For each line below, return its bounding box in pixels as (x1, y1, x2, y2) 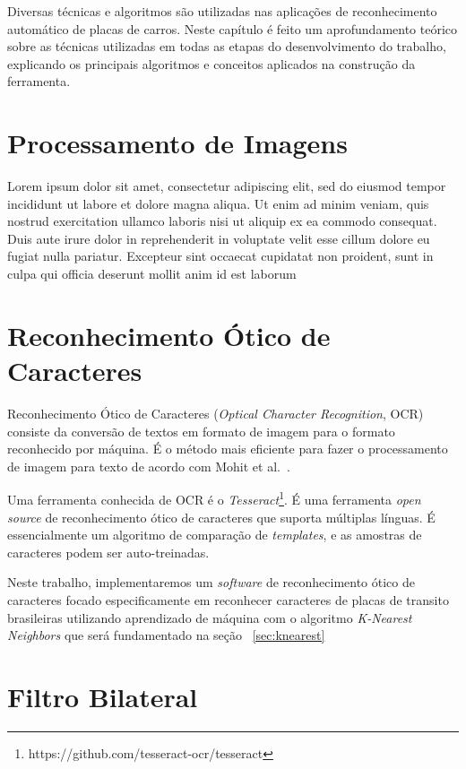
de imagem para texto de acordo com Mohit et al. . (7, 456, 290, 475)
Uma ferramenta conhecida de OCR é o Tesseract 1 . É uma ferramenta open (7, 488, 421, 508)
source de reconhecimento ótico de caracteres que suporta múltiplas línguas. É (7, 507, 436, 526)
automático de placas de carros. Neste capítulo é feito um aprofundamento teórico (7, 19, 458, 38)
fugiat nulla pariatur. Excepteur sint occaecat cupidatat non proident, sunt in (7, 246, 434, 265)
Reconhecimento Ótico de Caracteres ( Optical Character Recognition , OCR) (7, 403, 424, 422)
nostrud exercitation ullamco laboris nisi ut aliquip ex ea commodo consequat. (7, 212, 437, 230)
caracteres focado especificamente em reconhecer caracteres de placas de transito (7, 590, 449, 609)
